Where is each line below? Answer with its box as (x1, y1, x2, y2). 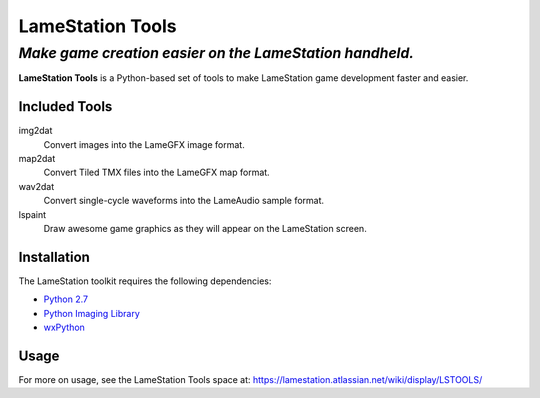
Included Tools (18, 98, 113, 115)
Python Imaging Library (43, 307, 140, 319)
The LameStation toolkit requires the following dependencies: (18, 275, 272, 287)
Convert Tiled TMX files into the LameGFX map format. (43, 166, 270, 179)
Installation (18, 248, 90, 265)
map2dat (18, 153, 56, 165)
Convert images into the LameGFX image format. (43, 138, 245, 150)
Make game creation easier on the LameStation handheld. (18, 44, 415, 62)
